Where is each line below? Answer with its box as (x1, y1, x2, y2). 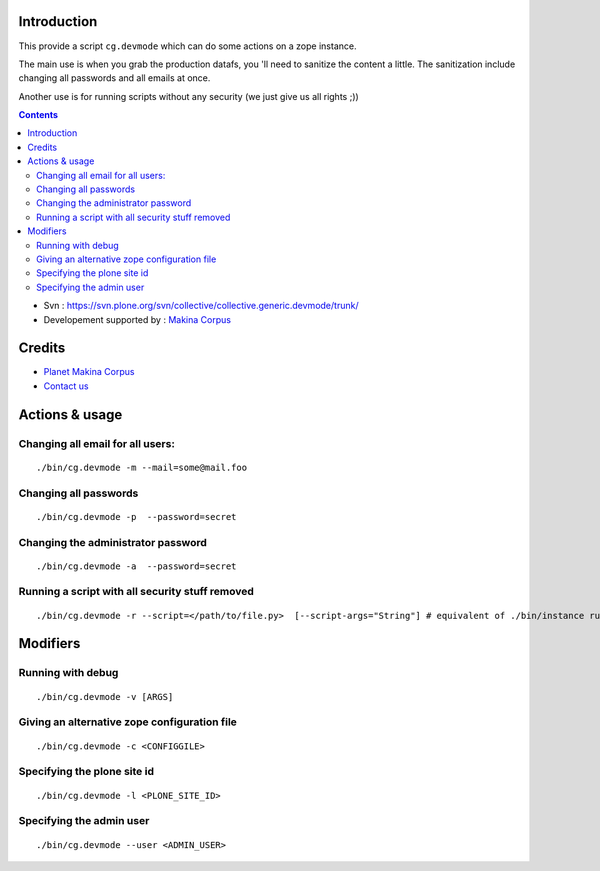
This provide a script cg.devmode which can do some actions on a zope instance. (18, 40, 357, 52)
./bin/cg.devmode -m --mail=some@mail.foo (36, 461, 248, 473)
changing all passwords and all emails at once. (18, 72, 211, 84)
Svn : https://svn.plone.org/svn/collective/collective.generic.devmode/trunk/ (43, 300, 359, 312)
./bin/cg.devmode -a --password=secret (36, 560, 237, 572)
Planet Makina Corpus (43, 366, 135, 378)
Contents (18, 109, 59, 121)
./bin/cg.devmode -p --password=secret (36, 511, 237, 522)
